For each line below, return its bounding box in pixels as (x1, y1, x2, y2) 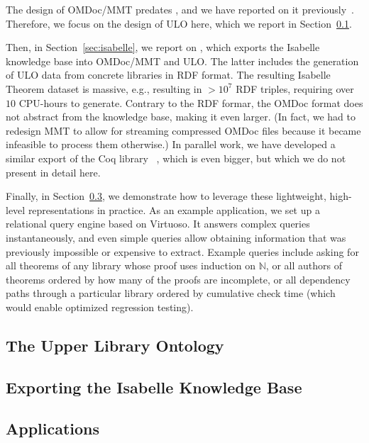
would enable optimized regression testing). (6, 299, 194, 314)
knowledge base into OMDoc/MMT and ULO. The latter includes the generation (6, 53, 359, 68)
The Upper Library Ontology (6, 334, 224, 356)
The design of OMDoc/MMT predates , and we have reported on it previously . (6, 2, 354, 16)
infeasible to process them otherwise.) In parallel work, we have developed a (6, 137, 336, 152)
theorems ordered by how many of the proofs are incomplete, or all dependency (6, 271, 351, 286)
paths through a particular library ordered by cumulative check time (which (6, 286, 336, 301)
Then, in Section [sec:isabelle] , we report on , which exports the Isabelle (6, 40, 320, 55)
